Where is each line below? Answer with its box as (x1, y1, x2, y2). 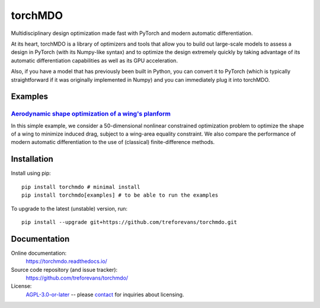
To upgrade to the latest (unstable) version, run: (11, 205, 127, 212)
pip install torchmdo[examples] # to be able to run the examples (21, 192, 219, 198)
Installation (11, 154, 53, 164)
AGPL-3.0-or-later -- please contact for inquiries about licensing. (25, 291, 184, 298)
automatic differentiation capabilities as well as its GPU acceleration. (11, 57, 178, 64)
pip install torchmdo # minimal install (21, 184, 140, 190)
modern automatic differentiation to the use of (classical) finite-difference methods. (11, 139, 215, 146)
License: (11, 283, 32, 290)
